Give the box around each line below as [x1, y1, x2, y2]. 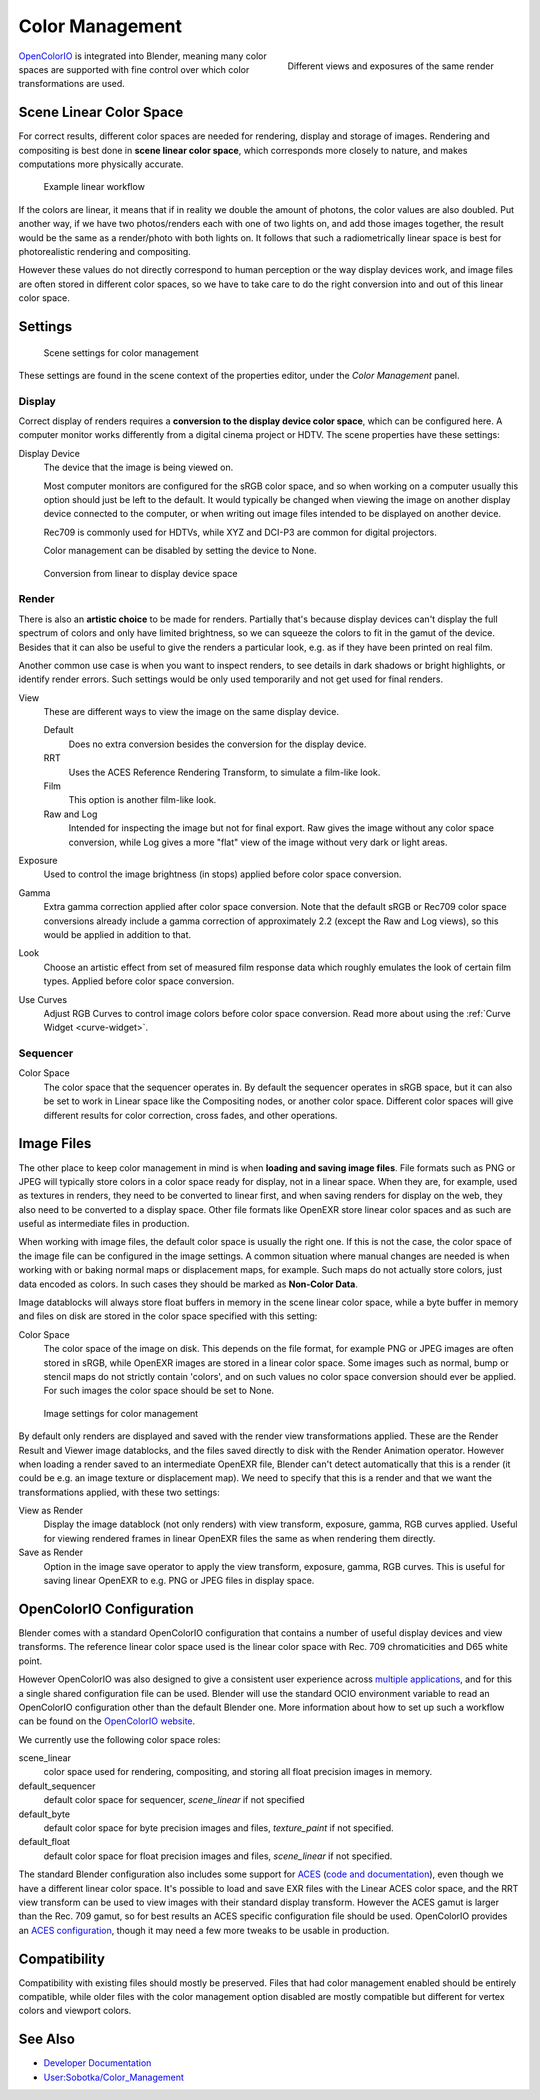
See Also [18, 2031, 75, 2048]
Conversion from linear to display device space [43, 567, 238, 579]
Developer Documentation [43, 2057, 152, 2069]
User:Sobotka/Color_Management [43, 2071, 184, 2083]
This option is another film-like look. [68, 794, 217, 806]
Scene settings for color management [43, 346, 199, 359]
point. [18, 1655, 43, 1667]
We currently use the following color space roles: [18, 1733, 221, 1745]
